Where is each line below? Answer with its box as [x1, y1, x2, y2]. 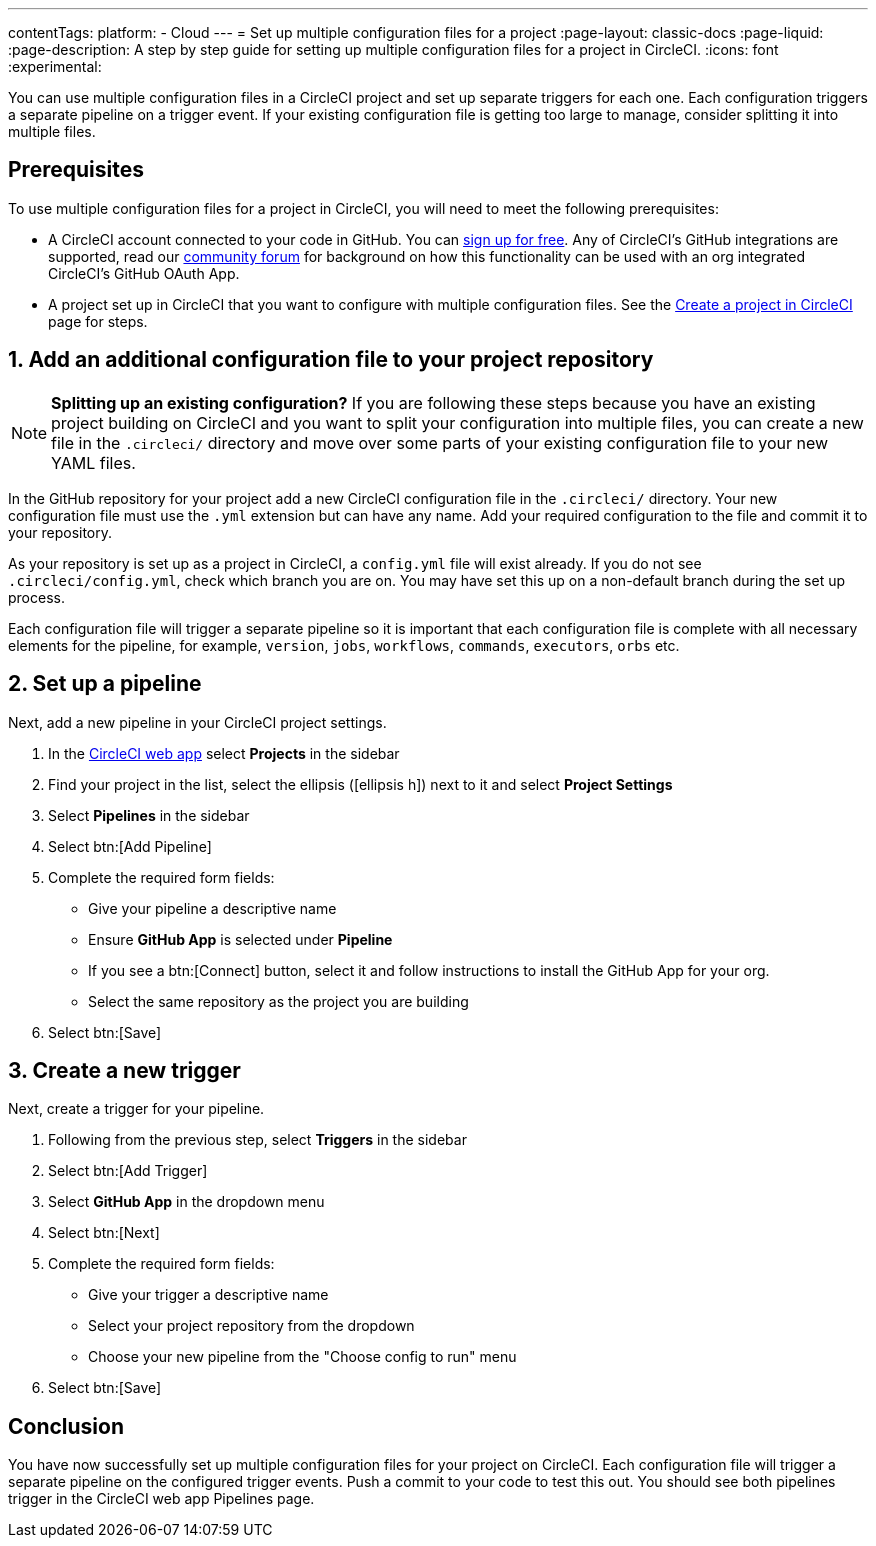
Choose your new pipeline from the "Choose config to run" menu [88, 1348, 517, 1366]
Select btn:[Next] [48, 1224, 160, 1242]
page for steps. [48, 312, 148, 330]
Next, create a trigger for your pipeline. [8, 1100, 265, 1118]
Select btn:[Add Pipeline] [48, 837, 212, 855]
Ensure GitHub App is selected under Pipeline [88, 930, 393, 948]
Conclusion [8, 1413, 125, 1439]
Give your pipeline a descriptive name [88, 899, 337, 917]
